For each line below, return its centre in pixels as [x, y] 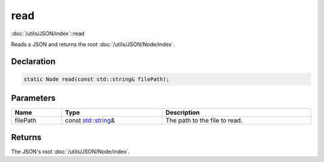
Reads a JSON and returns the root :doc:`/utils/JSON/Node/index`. [93, 44]
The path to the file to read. [204, 121]
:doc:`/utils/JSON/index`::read [48, 33]
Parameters [33, 98]
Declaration [33, 61]
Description [183, 112]
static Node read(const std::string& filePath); [97, 79]
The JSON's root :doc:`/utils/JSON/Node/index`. [70, 151]
